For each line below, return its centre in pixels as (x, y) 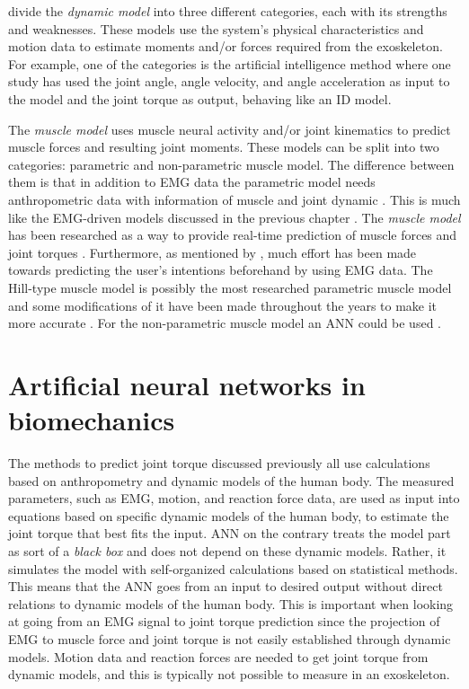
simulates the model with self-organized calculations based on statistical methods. (233, 568)
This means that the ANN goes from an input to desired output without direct (226, 586)
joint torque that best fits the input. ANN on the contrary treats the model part (230, 533)
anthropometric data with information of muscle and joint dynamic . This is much (234, 199)
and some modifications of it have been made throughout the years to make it (223, 305)
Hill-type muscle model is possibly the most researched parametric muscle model (230, 287)
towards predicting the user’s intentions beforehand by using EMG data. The (221, 270)
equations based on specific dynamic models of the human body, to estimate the (229, 515)
